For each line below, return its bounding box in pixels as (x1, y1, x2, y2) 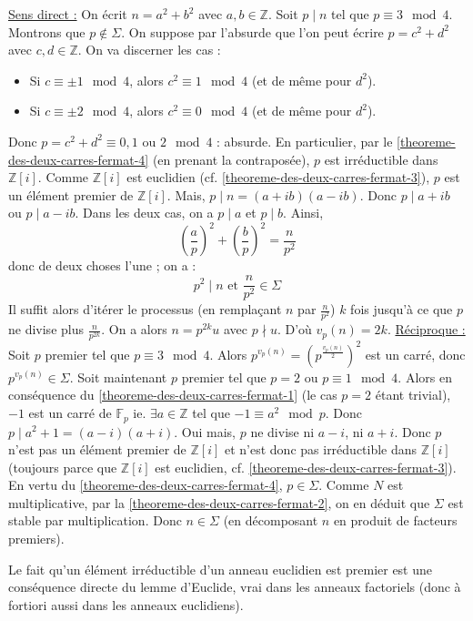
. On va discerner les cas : (77, 40, 221, 59)
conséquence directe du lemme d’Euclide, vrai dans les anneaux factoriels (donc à (8, 577, 461, 596)
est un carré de (28, 403, 112, 422)
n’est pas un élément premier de (8, 440, 186, 459)
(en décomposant (223, 511, 318, 530)
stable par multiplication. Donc (8, 511, 182, 530)
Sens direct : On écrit (8, 5, 127, 23)
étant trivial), (375, 385, 451, 404)
